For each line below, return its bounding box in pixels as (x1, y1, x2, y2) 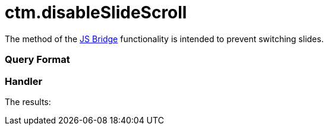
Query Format (5, 53, 70, 66)
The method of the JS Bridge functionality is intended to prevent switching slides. (5, 33, 324, 44)
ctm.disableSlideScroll (5, 2, 187, 23)
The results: (5, 96, 51, 107)
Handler (5, 75, 43, 87)
